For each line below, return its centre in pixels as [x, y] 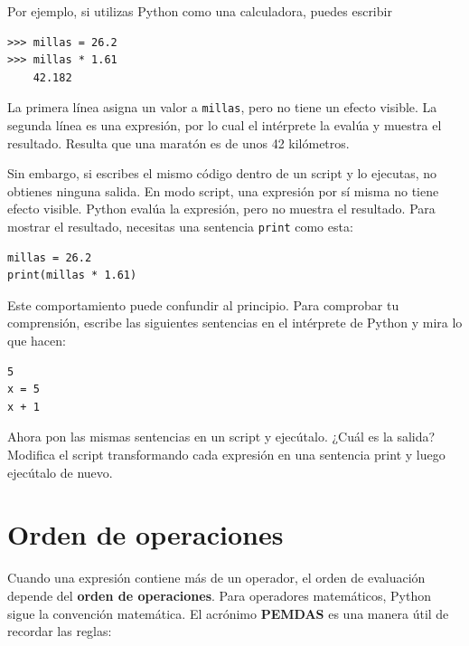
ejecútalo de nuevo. [60, 472]
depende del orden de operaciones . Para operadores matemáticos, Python [219, 595]
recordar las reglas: [60, 631]
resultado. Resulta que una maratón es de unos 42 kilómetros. [178, 142]
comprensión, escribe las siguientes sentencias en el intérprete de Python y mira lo [235, 323]
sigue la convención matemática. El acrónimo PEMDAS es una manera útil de [228, 613]
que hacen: [37, 341]
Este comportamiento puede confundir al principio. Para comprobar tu [203, 304]
